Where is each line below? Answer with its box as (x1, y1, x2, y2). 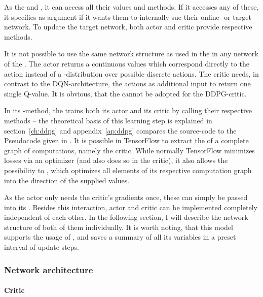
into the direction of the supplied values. (4, 175, 130, 185)
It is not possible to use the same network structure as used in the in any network (4, 48, 258, 59)
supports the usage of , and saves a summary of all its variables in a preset (4, 232, 236, 242)
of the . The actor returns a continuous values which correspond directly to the (4, 58, 249, 69)
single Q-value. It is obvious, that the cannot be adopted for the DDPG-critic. (4, 88, 247, 98)
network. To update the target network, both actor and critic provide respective (4, 21, 252, 32)
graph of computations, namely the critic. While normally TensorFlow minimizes (4, 145, 255, 155)
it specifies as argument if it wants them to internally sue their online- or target (4, 11, 251, 22)
